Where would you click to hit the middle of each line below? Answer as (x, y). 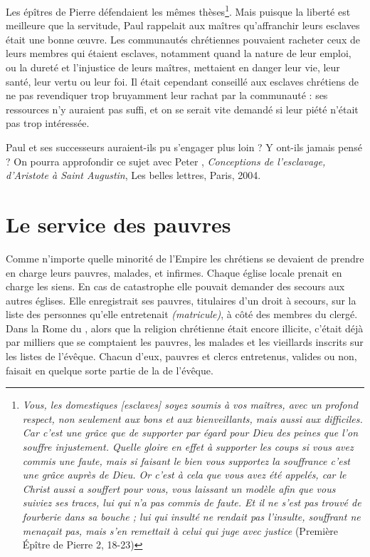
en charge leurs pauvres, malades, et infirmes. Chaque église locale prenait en (174, 272)
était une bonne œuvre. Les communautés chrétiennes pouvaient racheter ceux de (183, 39)
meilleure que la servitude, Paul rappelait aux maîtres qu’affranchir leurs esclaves (183, 25)
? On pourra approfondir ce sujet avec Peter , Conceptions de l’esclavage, (166, 161)
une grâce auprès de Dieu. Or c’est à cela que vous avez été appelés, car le (184, 475)
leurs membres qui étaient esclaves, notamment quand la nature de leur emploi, (179, 53)
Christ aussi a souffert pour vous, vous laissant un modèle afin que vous (179, 488)
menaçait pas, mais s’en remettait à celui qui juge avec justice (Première (180, 530)
